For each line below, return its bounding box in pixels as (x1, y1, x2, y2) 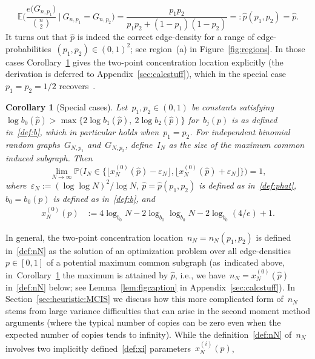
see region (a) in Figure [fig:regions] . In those (135, 42, 305, 55)
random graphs (5, 138, 60, 150)
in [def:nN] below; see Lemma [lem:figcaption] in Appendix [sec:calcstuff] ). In (5, 280, 296, 293)
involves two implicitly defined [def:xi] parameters (5, 341, 191, 354)
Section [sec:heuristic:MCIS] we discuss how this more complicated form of (5, 292, 283, 305)
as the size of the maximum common (168, 138, 305, 150)
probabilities (5, 42, 51, 55)
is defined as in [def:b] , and (53, 192, 155, 204)
